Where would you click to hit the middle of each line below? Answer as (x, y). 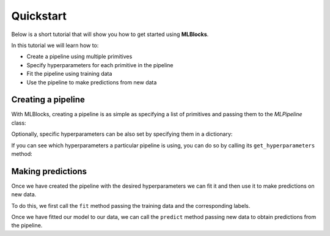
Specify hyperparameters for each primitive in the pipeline (100, 65)
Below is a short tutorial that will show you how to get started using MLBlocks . (110, 34)
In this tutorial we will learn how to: (55, 45)
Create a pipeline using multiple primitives (79, 57)
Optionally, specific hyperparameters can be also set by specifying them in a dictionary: (122, 134)
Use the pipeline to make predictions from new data (92, 82)
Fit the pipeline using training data (69, 74)
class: (19, 123)
